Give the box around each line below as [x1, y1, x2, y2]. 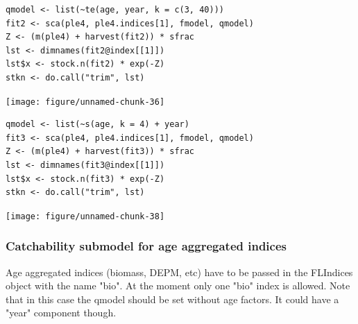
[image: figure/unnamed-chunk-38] [6, 211, 165, 221]
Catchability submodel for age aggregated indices [6, 237, 287, 255]
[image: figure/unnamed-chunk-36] [6, 96, 165, 107]
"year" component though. [6, 305, 117, 320]
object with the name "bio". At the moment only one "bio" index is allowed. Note [6, 278, 350, 293]
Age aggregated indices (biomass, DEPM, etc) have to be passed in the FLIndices [6, 264, 353, 279]
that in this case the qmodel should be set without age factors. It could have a [6, 291, 339, 306]
